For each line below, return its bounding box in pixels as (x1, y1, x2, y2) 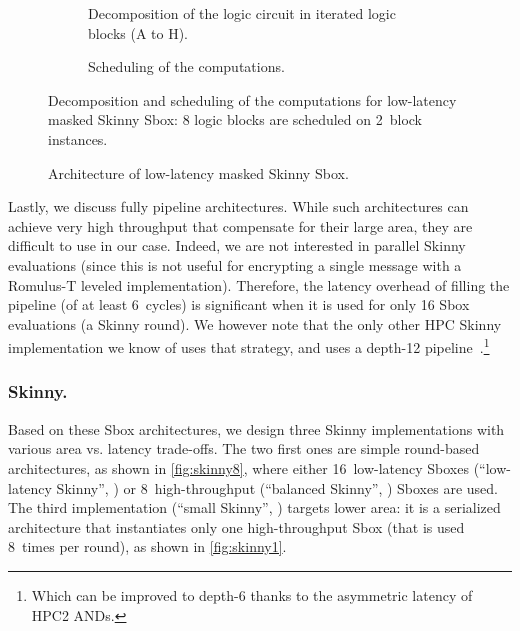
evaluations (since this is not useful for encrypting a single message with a (8, 254, 462, 275)
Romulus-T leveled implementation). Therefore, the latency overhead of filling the (8, 274, 510, 295)
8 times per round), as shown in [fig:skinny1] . (8, 536, 287, 557)
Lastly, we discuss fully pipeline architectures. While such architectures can (8, 196, 469, 217)
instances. (48, 128, 108, 149)
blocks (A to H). (88, 22, 189, 43)
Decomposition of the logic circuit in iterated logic (88, 3, 396, 23)
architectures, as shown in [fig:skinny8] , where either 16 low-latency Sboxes (8, 457, 469, 478)
